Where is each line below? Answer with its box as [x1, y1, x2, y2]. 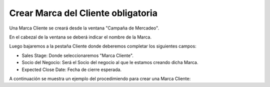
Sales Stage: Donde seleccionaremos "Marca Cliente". [21, 52, 133, 58]
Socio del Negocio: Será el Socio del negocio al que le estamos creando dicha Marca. [21, 59, 198, 65]
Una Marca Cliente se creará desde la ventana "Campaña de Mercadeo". [9, 25, 159, 31]
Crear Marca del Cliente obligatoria [9, 7, 157, 18]
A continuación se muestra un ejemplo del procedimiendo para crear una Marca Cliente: [9, 75, 191, 81]
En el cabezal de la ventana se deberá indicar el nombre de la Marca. [9, 34, 152, 40]
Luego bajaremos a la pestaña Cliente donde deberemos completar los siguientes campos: [9, 43, 197, 49]
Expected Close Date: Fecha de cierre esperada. [21, 66, 122, 72]
